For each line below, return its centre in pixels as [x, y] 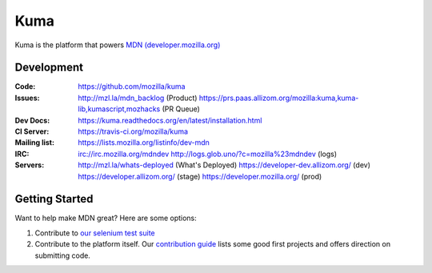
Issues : [27, 98]
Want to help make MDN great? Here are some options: [106, 218]
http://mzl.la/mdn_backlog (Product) [138, 98]
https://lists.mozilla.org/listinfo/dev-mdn [144, 143]
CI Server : [32, 131]
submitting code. [63, 255]
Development [49, 68]
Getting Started [54, 199]
